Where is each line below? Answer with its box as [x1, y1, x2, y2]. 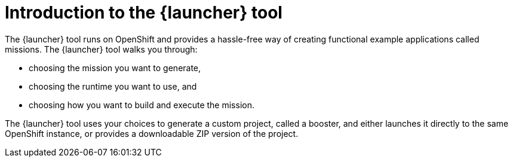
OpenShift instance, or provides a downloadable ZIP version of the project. [5, 128, 299, 139]
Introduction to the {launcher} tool [5, 2, 282, 23]
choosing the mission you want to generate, [29, 62, 201, 73]
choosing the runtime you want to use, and [29, 81, 197, 91]
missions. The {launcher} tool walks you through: [5, 44, 198, 54]
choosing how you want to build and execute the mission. [29, 99, 254, 110]
